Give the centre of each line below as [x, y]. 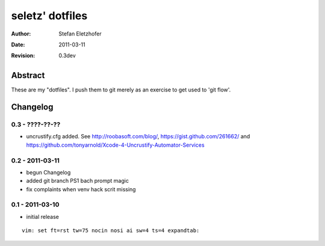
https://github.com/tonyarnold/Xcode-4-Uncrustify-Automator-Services [115, 145]
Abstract [28, 75]
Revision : [23, 56]
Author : [21, 34]
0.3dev [67, 56]
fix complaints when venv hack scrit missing [81, 189]
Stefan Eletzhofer [80, 34]
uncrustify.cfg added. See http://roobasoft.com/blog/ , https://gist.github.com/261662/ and [138, 137]
